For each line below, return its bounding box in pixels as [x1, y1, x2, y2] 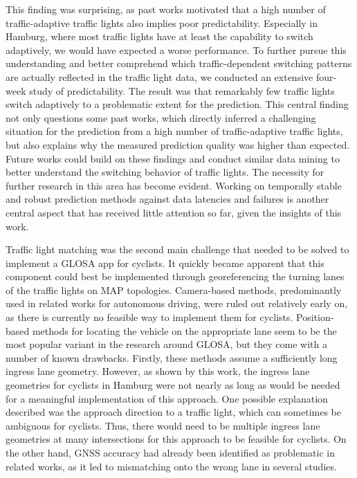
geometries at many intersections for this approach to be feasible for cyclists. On [6, 432, 347, 446]
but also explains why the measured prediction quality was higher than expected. [6, 137, 350, 151]
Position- [296, 310, 334, 324]
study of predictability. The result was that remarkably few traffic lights [29, 83, 335, 98]
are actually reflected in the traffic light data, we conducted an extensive [6, 69, 313, 84]
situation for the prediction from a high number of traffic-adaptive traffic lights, [6, 124, 343, 138]
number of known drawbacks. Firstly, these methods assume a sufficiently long [6, 350, 338, 365]
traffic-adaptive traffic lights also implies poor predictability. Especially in [6, 15, 318, 30]
